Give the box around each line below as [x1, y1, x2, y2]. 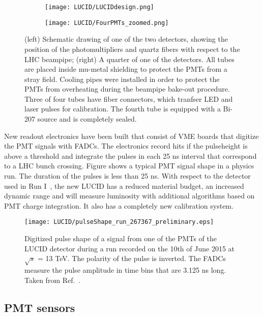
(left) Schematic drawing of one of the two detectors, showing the [24, 34, 228, 44]
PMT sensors [4, 299, 75, 315]
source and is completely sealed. [37, 113, 137, 124]
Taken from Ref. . [24, 274, 81, 285]
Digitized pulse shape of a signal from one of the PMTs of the [24, 233, 217, 244]
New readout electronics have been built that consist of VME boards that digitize [4, 130, 259, 141]
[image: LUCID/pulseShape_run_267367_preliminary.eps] [24, 218, 214, 226]
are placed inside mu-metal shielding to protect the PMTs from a [24, 64, 227, 74]
